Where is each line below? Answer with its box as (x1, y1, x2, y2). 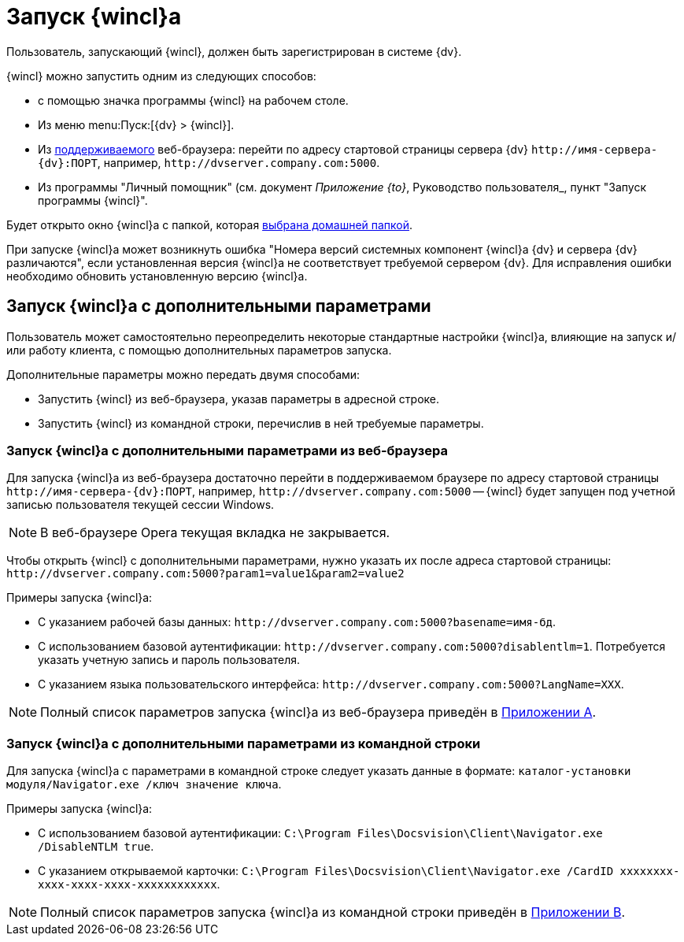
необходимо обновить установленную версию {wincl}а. (6, 269, 308, 283)
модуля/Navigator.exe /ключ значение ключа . (6, 777, 282, 792)
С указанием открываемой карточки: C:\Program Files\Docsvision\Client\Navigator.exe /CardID (38, 864, 614, 878)
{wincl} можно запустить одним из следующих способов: (6, 69, 316, 83)
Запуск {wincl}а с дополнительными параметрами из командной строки (6, 735, 481, 751)
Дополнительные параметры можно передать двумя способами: (6, 367, 360, 381)
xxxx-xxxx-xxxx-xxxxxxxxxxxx (38, 878, 217, 892)
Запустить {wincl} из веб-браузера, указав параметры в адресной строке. (38, 391, 440, 406)
